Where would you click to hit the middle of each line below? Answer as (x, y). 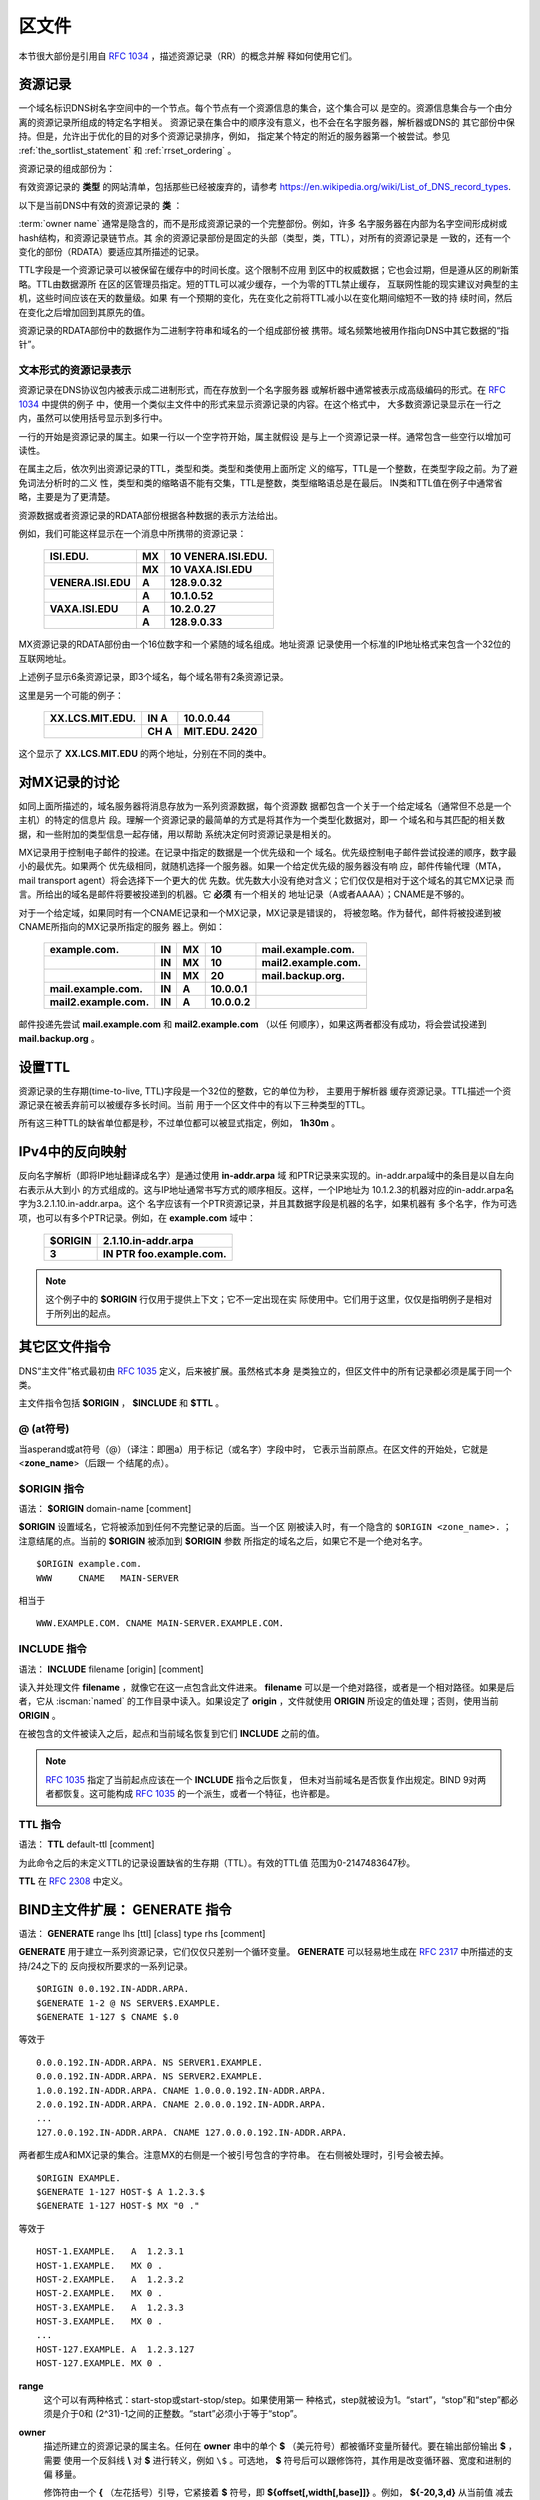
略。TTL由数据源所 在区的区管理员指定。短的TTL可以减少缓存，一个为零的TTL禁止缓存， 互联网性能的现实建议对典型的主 (268, 284)
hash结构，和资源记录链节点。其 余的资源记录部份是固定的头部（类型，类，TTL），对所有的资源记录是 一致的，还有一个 (264, 237)
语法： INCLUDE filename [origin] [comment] (111, 1669)
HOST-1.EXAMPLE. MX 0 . (100, 2265)
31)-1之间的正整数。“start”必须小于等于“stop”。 (205, 2414)
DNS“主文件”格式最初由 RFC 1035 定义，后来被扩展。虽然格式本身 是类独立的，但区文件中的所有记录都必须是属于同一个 (265, 1371)
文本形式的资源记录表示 (75, 370)
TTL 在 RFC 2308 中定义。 (73, 1881)
